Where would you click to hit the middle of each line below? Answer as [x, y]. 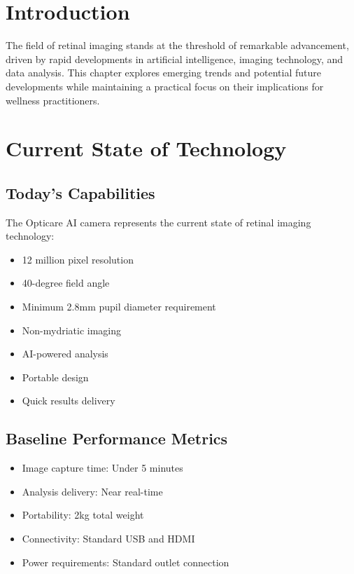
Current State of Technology [146, 148]
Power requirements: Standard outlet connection [126, 562]
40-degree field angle [66, 283]
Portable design [55, 377]
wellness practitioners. [53, 100]
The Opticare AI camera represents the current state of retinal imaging [158, 222]
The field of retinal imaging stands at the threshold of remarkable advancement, [177, 45]
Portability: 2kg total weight [83, 515]
